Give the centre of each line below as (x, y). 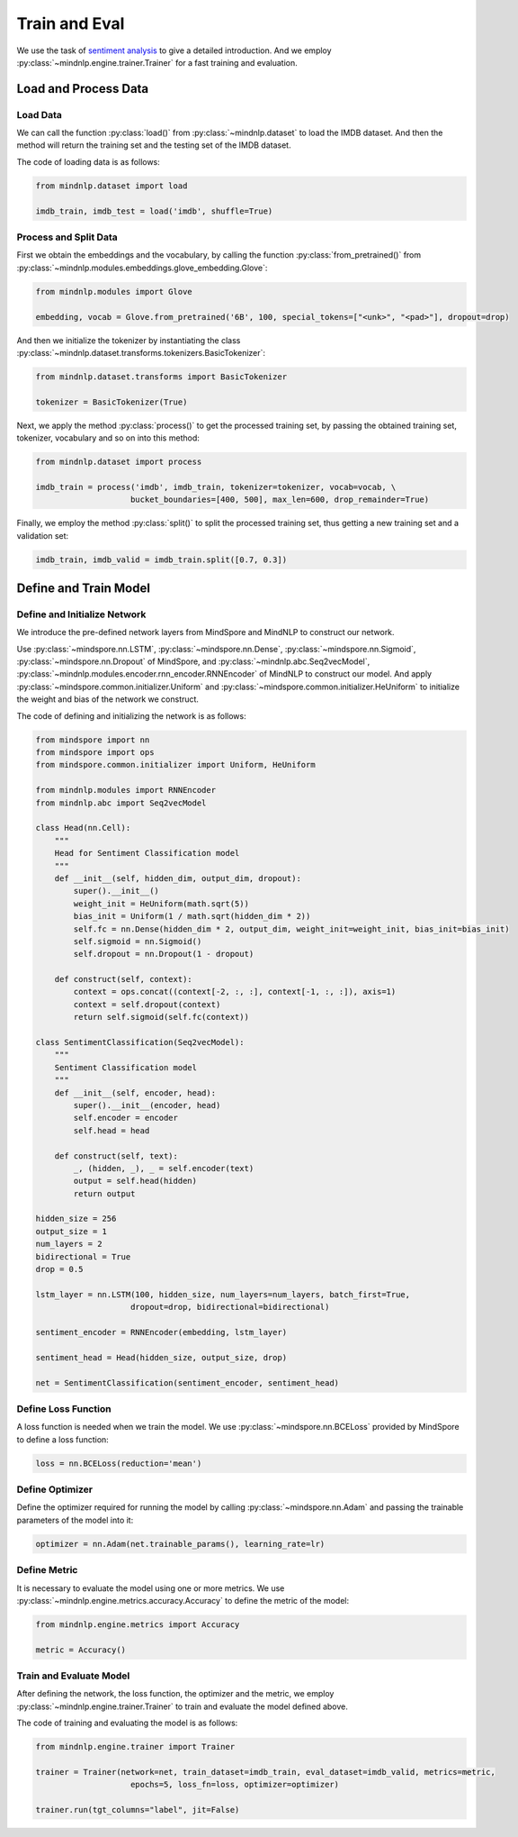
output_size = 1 (71, 1231)
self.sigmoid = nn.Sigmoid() (138, 941)
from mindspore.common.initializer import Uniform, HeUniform (175, 765)
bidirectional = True (83, 1256)
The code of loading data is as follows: (89, 161)
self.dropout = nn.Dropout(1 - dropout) (164, 954)
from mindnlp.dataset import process (119, 462)
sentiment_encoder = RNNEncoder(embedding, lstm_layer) (161, 1332)
